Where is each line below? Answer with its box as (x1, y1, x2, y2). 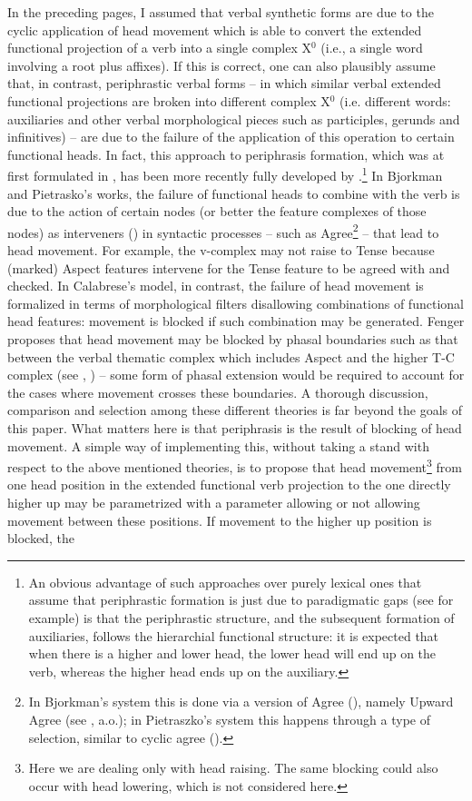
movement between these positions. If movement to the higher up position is (7, 510, 432, 529)
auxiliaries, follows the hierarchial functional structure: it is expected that (28, 626, 439, 645)
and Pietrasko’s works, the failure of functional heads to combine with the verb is (7, 183, 460, 203)
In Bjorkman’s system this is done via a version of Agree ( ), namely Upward (28, 692, 454, 711)
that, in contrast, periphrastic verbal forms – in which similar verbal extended (7, 74, 441, 93)
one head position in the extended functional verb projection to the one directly (7, 475, 451, 494)
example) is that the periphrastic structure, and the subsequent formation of (28, 608, 455, 627)
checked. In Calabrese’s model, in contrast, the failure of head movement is (7, 276, 424, 295)
